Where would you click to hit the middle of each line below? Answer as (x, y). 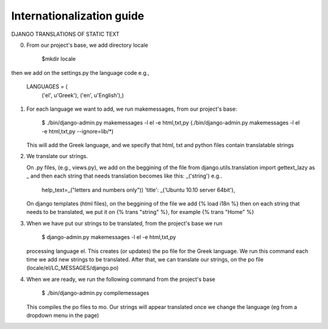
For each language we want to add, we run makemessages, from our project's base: (132, 109)
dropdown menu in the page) (63, 315)
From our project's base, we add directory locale (87, 45)
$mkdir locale (59, 59)
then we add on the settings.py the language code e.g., (80, 72)
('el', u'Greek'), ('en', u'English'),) (83, 95)
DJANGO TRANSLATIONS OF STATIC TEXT (65, 34)
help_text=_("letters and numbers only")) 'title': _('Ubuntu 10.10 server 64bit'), (138, 190)
